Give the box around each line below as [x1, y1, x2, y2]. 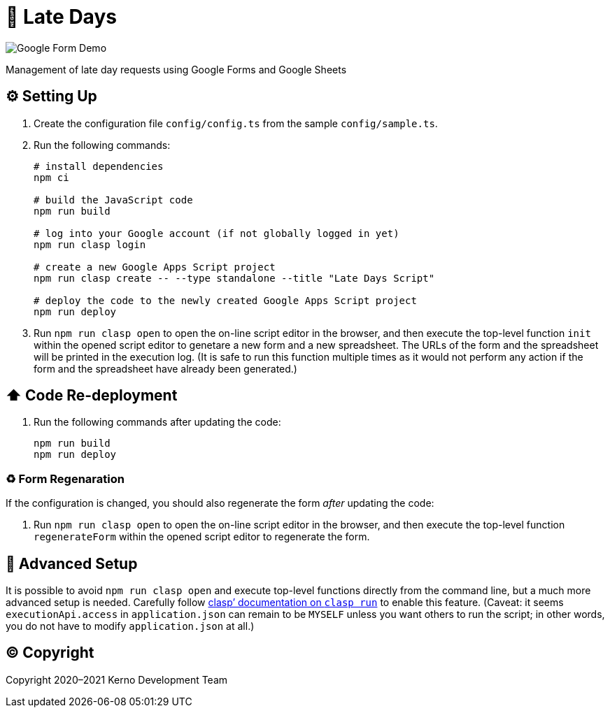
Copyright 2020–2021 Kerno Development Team [6, 673, 228, 686]
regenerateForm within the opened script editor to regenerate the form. [34, 531, 370, 543]
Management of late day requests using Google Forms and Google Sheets [6, 63, 347, 75]
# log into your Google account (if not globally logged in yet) [34, 227, 399, 239]
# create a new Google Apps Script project [34, 261, 276, 273]
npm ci [34, 171, 69, 183]
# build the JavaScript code [34, 194, 193, 206]
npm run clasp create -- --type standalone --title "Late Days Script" [34, 272, 435, 284]
